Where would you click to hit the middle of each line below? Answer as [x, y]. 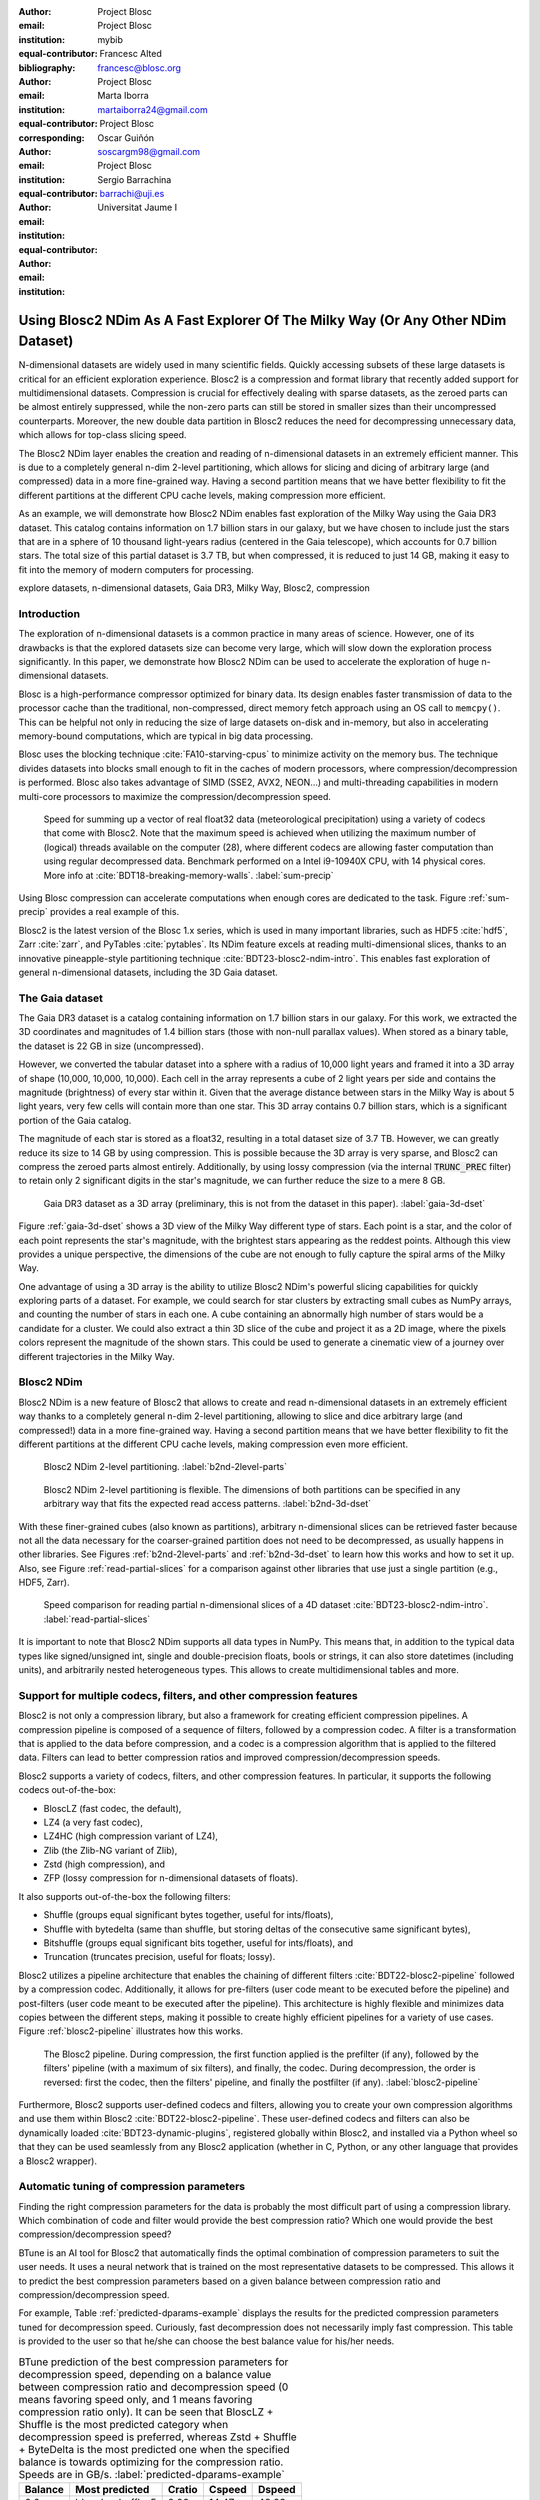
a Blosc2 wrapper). [57, 2161]
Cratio [183, 2489]
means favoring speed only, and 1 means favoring [135, 2399]
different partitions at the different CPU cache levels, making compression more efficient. [202, 495]
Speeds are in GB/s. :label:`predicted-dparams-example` [151, 2474]
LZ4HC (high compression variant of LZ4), [131, 1836]
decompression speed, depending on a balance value [145, 2374]
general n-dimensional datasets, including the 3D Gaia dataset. [148, 972]
